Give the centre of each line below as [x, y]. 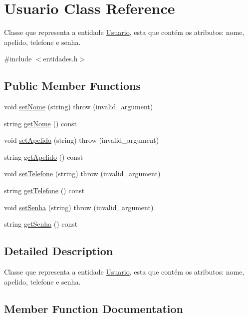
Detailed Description [59, 251]
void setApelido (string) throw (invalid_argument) [82, 140]
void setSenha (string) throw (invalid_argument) [79, 207]
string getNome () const [41, 123]
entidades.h [60, 59]
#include [18, 59]
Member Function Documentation [94, 308]
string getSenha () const [41, 224]
